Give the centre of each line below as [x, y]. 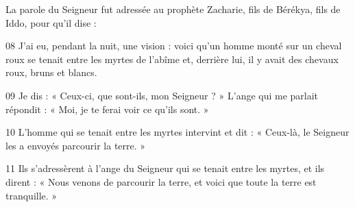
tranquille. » [32, 195]
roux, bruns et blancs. [51, 72]
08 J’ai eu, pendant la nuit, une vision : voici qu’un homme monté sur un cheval [174, 46]
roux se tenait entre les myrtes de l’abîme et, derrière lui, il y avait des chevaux [172, 59]
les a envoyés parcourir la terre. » [76, 145]
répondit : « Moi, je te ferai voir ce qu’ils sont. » [107, 109]
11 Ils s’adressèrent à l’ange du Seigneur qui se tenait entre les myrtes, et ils [165, 168]
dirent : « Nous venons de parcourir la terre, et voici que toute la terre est [161, 181]
